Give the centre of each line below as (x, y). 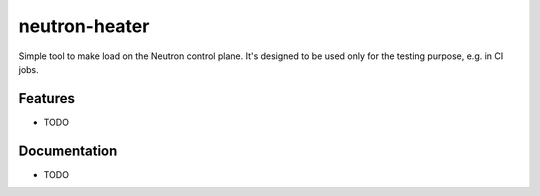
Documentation (68, 150)
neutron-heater (84, 26)
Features (46, 98)
